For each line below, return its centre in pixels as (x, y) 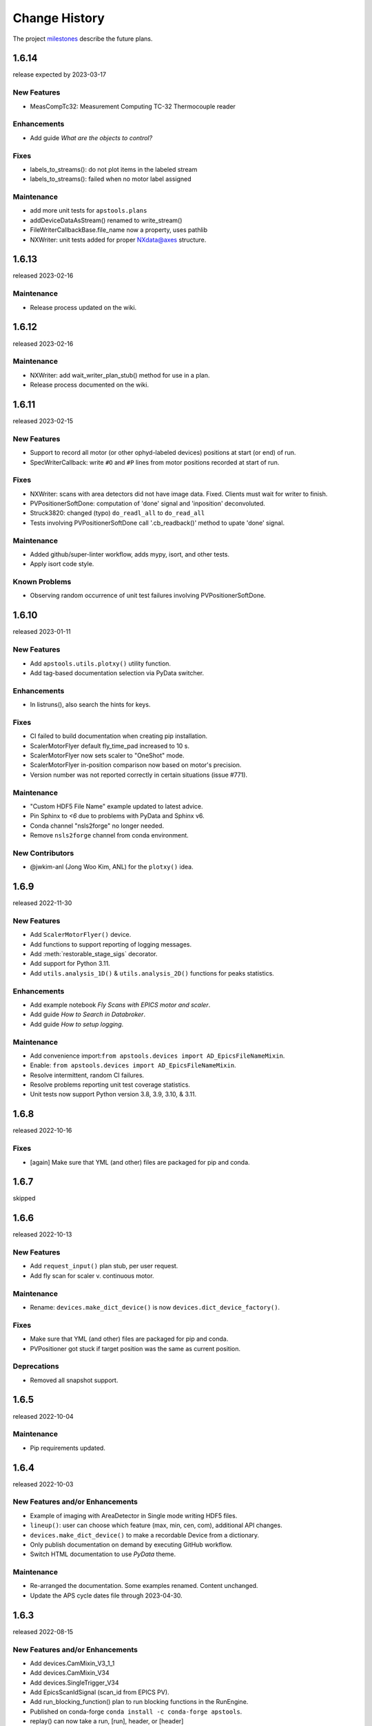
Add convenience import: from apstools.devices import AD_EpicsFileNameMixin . (157, 1056)
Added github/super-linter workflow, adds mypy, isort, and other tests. (130, 554)
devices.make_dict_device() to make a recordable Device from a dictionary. (145, 1535)
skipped (24, 1199)
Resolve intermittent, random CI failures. (87, 1075)
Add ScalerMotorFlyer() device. (81, 935)
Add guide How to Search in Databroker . (88, 1014)
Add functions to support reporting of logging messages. (111, 944)
